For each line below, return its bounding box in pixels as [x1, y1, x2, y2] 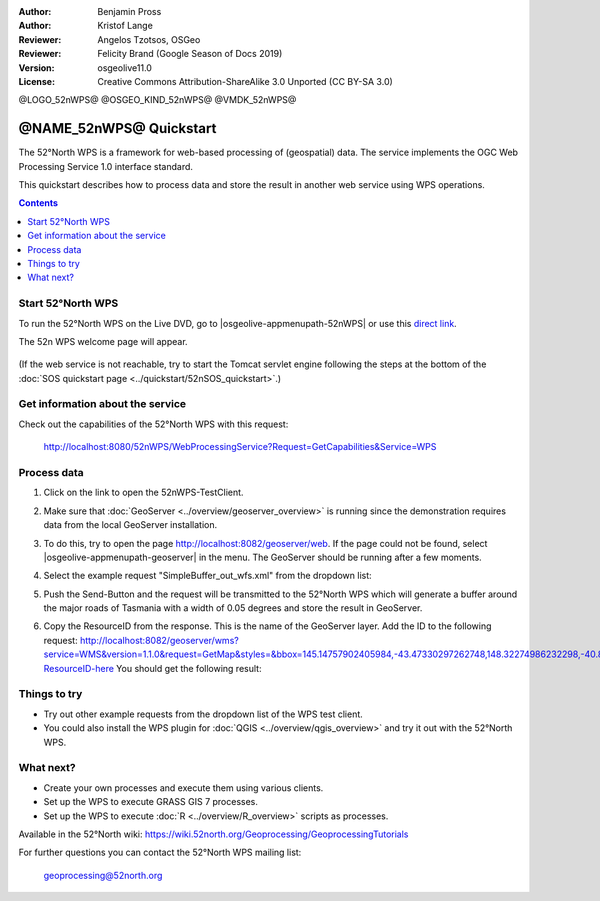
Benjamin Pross [97, 6, 162, 17]
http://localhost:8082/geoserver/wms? [80, 634, 239, 646]
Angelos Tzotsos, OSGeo [97, 33, 201, 45]
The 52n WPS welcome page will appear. [18, 335, 189, 347]
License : [18, 75, 55, 87]
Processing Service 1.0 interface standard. [18, 160, 194, 172]
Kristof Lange [97, 20, 154, 32]
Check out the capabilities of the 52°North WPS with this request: [18, 418, 289, 430]
